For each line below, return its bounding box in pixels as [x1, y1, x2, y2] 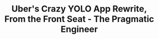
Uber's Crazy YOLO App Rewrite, [11, 3, 147, 14]
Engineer [60, 24, 98, 35]
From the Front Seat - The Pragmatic [4, 13, 154, 25]
